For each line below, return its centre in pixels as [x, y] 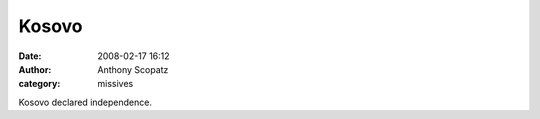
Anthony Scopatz [133, 69]
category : [39, 84]
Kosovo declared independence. [85, 102]
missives [115, 84]
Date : [30, 56]
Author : [35, 69]
